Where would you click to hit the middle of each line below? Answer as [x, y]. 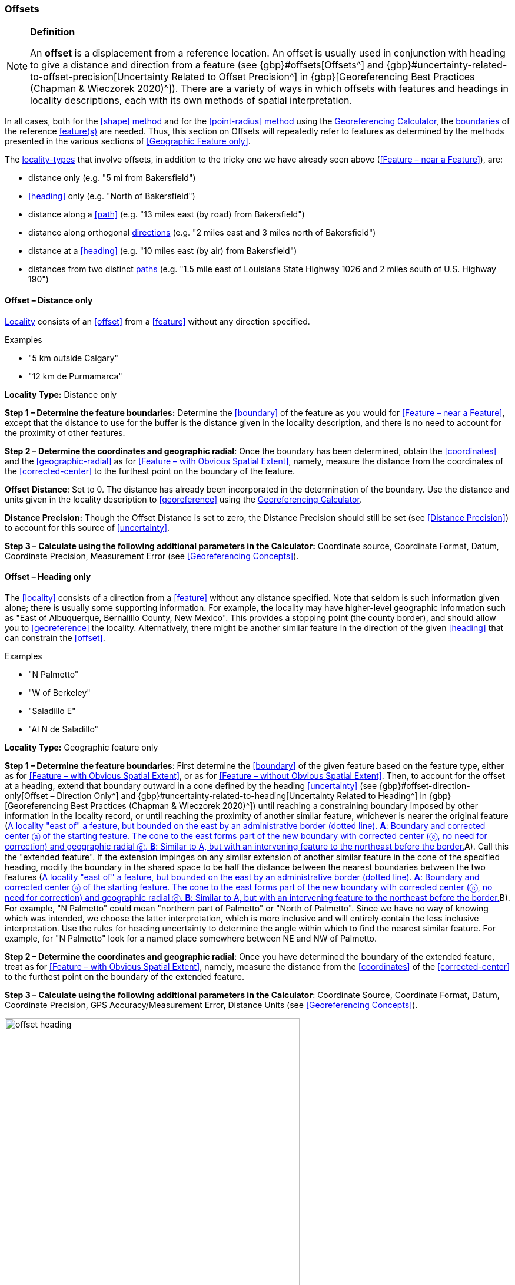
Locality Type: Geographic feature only [82, 747]
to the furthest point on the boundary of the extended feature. [124, 976]
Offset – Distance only [49, 300]
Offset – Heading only [48, 577]
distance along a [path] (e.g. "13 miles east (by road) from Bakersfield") [167, 214]
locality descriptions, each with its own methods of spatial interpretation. [191, 100]
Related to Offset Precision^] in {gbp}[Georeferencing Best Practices [323, 77]
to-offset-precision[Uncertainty [99, 77]
